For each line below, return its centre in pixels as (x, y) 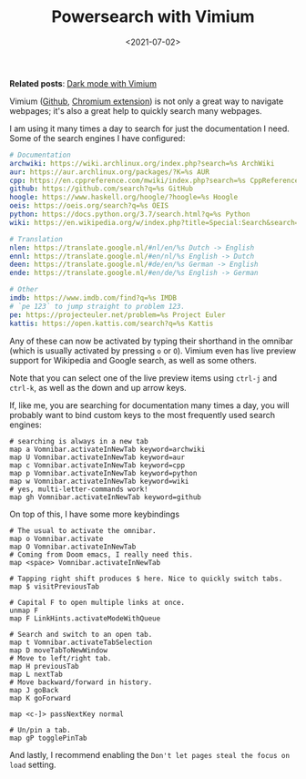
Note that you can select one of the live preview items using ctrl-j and (143, 378)
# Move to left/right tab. (61, 658)
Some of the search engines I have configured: (97, 138)
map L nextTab (36, 674)
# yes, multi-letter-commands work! (79, 489)
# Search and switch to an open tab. (81, 634)
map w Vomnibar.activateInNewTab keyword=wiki (99, 481)
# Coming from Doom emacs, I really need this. (102, 554)
